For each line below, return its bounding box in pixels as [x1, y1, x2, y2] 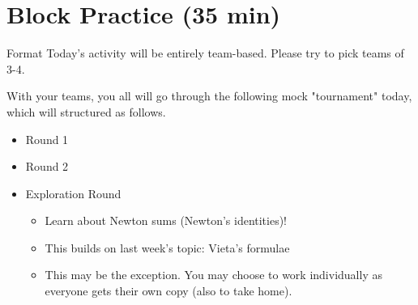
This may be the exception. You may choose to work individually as [45, 266, 382, 283]
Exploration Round [25, 184, 122, 201]
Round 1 [25, 130, 69, 147]
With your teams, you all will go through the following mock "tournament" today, [6, 87, 412, 104]
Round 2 [25, 158, 69, 175]
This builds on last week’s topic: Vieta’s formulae [45, 239, 290, 256]
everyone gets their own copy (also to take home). [45, 282, 292, 299]
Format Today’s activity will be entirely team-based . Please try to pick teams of [6, 44, 404, 61]
